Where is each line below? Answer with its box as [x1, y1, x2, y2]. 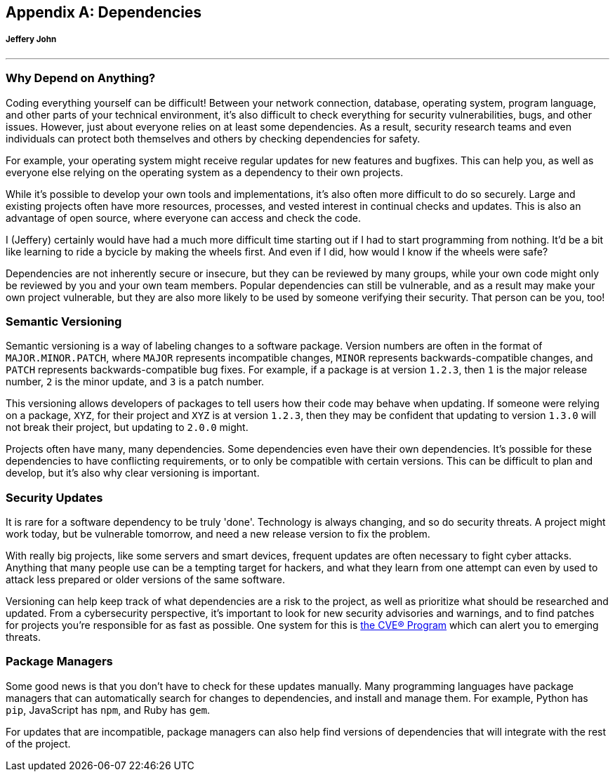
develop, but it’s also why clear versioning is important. [6, 467, 260, 479]
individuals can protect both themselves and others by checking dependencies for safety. [6, 132, 421, 145]
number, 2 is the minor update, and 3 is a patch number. [6, 376, 265, 388]
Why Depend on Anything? [6, 71, 156, 86]
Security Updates [6, 490, 103, 505]
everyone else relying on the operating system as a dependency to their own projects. [6, 166, 404, 178]
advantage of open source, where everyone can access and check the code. [6, 211, 362, 224]
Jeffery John [6, 34, 57, 45]
